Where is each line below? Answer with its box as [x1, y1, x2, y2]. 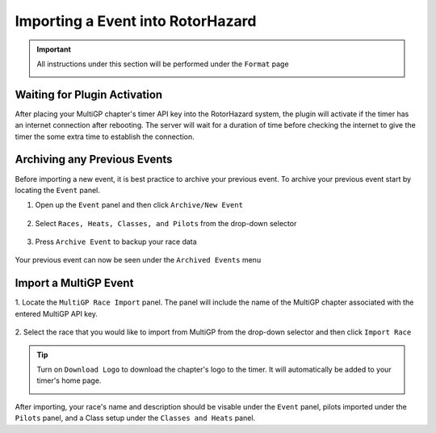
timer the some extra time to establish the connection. [15, 132, 195, 141]
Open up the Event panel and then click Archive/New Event [35, 200, 244, 210]
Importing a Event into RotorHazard [15, 12, 257, 30]
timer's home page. [36, 376, 102, 385]
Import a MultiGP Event [15, 276, 134, 290]
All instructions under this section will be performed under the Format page [36, 59, 290, 69]
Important [36, 44, 72, 54]
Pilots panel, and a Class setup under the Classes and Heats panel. [15, 413, 256, 423]
